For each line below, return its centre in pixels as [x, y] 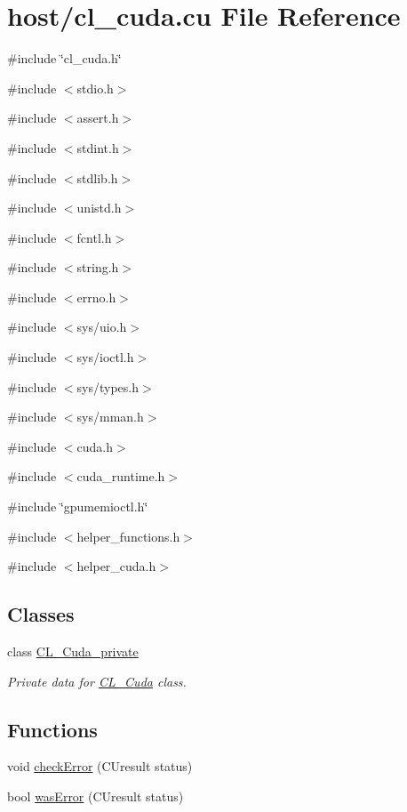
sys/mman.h [110, 417]
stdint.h [98, 147]
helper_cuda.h [116, 566]
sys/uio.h [102, 327]
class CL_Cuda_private [73, 651]
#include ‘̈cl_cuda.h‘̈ [64, 58]
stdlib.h [97, 177]
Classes [41, 614]
